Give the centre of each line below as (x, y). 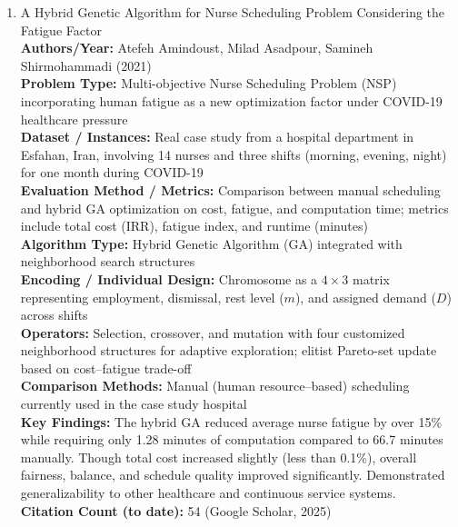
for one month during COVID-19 (112, 172)
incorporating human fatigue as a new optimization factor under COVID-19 (231, 100)
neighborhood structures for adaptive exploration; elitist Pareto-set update (229, 350)
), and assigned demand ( (365, 297)
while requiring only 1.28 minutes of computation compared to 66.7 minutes (232, 439)
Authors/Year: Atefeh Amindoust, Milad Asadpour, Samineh (197, 48)
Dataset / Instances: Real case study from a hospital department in (217, 137)
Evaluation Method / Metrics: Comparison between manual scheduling (230, 189)
